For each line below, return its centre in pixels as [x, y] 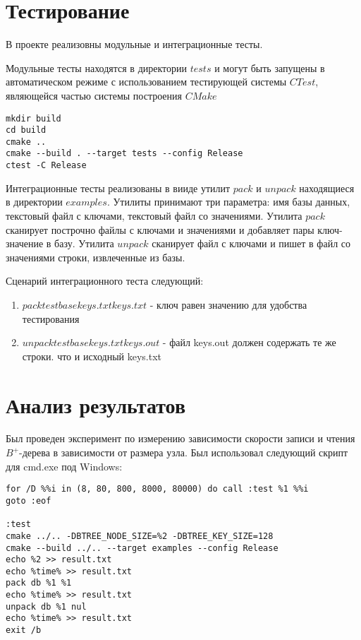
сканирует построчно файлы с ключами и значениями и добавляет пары [160, 229]
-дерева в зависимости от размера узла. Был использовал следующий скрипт [184, 452]
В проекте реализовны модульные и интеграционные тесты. [134, 44]
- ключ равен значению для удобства [228, 304]
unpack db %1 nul [46, 606]
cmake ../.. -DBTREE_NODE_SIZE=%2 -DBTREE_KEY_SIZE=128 [140, 536]
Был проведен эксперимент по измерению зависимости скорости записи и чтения [180, 438]
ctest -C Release [46, 166]
